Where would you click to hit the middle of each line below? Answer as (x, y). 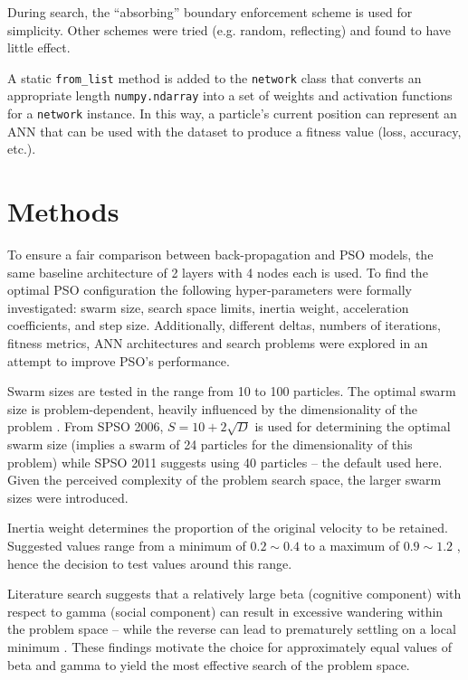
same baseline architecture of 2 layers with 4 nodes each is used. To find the (218, 272)
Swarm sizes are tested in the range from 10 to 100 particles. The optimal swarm (232, 391)
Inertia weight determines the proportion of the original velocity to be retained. (228, 528)
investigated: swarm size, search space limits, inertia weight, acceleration (208, 307)
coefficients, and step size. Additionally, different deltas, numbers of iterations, (224, 325)
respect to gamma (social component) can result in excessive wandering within (225, 611)
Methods (63, 211)
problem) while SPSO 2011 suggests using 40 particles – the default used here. (225, 462)
